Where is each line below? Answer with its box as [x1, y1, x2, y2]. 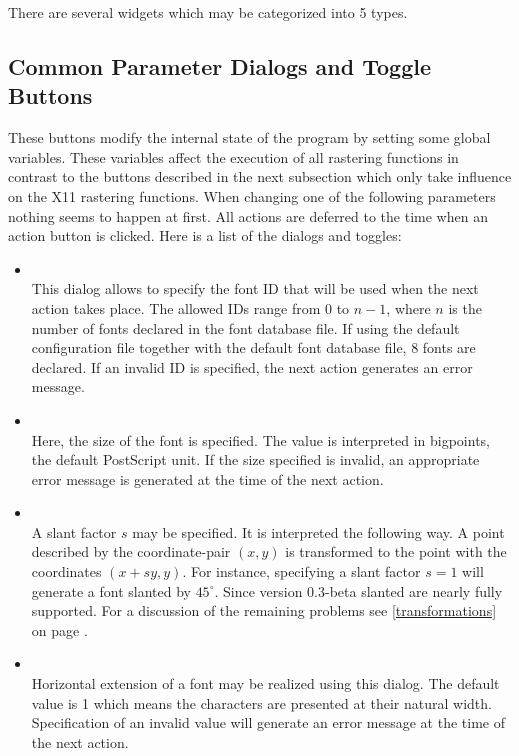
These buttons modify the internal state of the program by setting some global [8, 127, 491, 148]
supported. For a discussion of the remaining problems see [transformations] [31, 600, 497, 621]
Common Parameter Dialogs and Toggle [8, 50, 431, 81]
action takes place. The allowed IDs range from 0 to [31, 297, 350, 318]
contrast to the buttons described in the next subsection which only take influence [8, 166, 512, 187]
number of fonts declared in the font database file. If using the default [31, 317, 460, 338]
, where [386, 297, 431, 318]
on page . [31, 619, 88, 640]
